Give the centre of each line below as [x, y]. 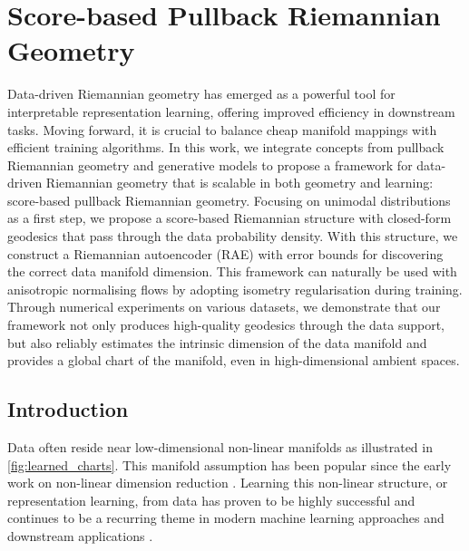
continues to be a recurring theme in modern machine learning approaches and [226, 518]
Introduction [68, 409]
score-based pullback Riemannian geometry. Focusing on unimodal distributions [229, 200]
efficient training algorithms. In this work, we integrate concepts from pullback [226, 147]
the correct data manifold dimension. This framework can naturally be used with [232, 271]
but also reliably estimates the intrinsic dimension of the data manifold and [217, 342]
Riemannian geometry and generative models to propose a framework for [210, 164]
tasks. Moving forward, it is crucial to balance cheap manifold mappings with [222, 129]
